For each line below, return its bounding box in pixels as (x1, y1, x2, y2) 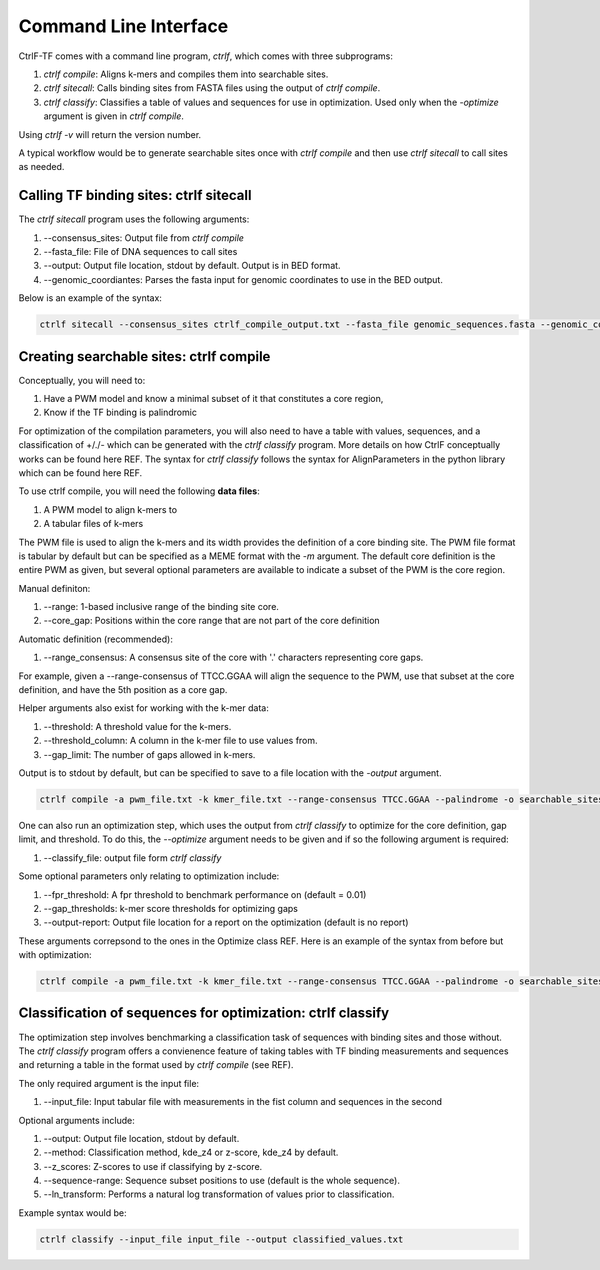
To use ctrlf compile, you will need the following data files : (18, 485, 260, 497)
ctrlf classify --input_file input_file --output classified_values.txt (39, 1233, 404, 1245)
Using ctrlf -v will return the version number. (18, 128, 202, 140)
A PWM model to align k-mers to (43, 503, 178, 515)
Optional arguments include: (18, 1114, 135, 1126)
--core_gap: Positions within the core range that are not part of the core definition (43, 615, 380, 627)
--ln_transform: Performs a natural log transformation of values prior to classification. (43, 1188, 395, 1200)
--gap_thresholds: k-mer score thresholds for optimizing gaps (43, 902, 299, 914)
